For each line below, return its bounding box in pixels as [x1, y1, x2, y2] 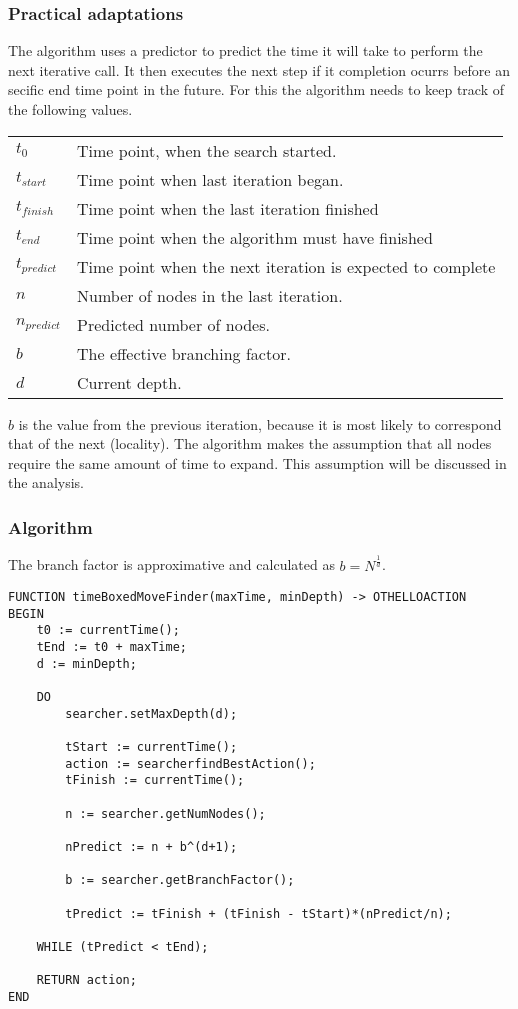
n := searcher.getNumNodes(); [65, 806, 266, 821]
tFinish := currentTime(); [65, 773, 245, 788]
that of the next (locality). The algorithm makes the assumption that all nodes [8, 433, 492, 454]
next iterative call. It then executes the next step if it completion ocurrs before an [8, 59, 511, 80]
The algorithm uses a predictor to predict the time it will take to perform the [8, 40, 483, 61]
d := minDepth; [36, 656, 137, 671]
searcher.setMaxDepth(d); [65, 706, 238, 721]
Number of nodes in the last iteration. [77, 283, 343, 307]
